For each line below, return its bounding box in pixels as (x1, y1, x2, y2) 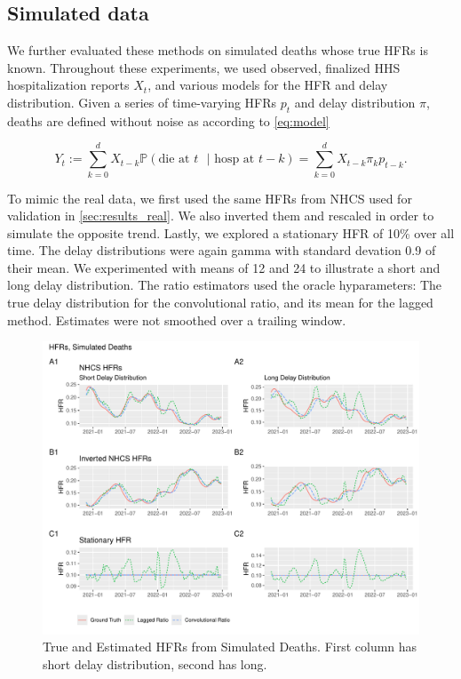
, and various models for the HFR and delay (147, 76, 388, 94)
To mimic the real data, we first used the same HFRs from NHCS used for (7, 188, 412, 207)
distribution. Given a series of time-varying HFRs (7, 92, 277, 111)
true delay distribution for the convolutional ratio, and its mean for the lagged (7, 293, 433, 312)
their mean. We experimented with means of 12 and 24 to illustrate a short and (7, 258, 441, 276)
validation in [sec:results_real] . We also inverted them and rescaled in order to (7, 206, 434, 225)
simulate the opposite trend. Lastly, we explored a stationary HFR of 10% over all (7, 223, 455, 242)
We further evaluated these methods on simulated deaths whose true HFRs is (7, 41, 428, 60)
